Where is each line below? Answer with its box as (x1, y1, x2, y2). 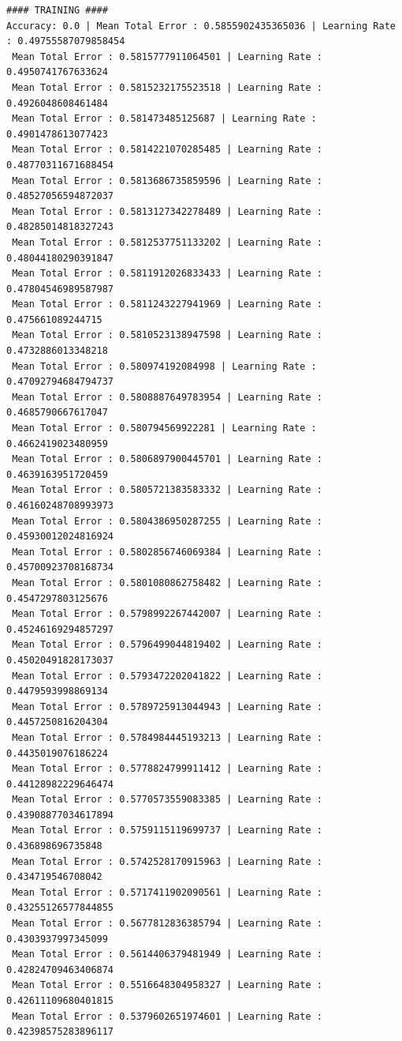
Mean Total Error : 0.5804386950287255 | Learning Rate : (12, 515, 322, 527)
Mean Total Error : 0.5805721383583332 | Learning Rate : (12, 484, 322, 496)
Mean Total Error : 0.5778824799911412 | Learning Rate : (12, 763, 322, 775)
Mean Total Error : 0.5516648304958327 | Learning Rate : (12, 979, 322, 991)
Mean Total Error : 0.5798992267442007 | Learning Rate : (12, 608, 322, 620)
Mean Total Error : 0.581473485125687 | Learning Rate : (12, 113, 317, 125)
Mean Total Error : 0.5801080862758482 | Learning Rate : (12, 577, 322, 588)
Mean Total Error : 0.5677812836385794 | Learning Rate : (12, 918, 322, 930)
